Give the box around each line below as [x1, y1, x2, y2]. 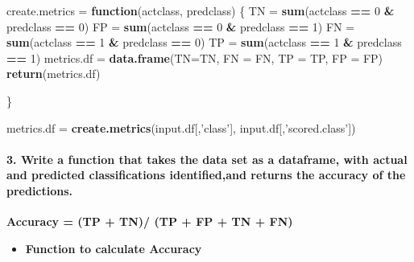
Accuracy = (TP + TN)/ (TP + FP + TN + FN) [6, 213, 293, 230]
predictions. [6, 182, 73, 199]
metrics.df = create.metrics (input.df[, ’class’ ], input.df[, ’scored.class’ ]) [6, 119, 356, 136]
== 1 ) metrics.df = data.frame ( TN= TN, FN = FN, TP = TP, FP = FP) [6, 49, 383, 66]
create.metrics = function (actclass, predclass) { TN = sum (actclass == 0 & [6, 2, 395, 18]
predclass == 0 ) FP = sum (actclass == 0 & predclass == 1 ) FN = [6, 18, 355, 35]
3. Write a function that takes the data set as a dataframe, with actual [6, 150, 408, 167]
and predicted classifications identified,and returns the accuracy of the [6, 166, 406, 183]
